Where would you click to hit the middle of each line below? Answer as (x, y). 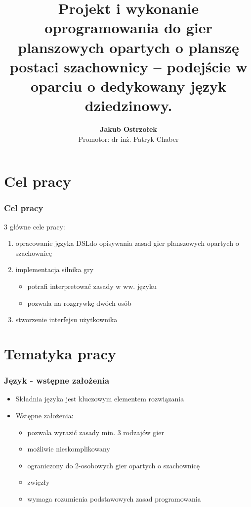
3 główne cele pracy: (35, 226)
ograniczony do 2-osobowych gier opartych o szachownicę (113, 465)
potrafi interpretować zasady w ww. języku (92, 286)
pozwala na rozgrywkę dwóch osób (79, 303)
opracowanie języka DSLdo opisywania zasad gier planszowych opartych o (127, 243)
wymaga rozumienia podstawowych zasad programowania (114, 498)
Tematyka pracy (60, 353)
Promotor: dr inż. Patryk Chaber (128, 139)
